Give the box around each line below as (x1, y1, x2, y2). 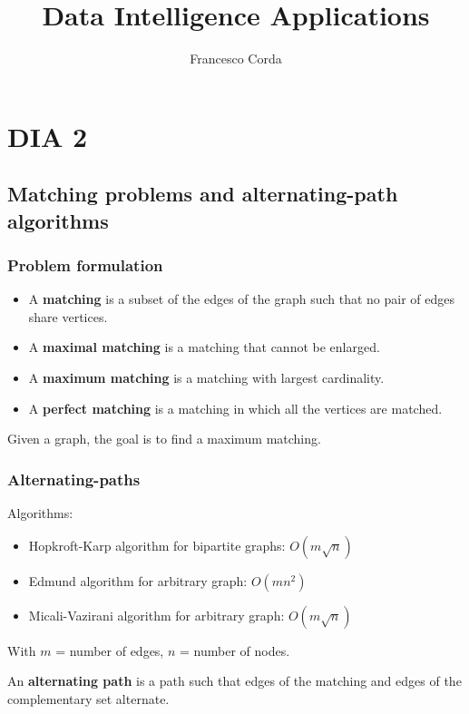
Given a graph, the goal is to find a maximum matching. (7, 429, 321, 448)
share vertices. (28, 307, 108, 326)
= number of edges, (55, 641, 164, 660)
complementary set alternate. (7, 689, 170, 708)
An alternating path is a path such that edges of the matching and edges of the (7, 671, 462, 690)
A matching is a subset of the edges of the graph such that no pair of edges (28, 289, 454, 308)
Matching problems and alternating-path (7, 180, 398, 208)
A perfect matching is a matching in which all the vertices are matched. (28, 398, 443, 417)
